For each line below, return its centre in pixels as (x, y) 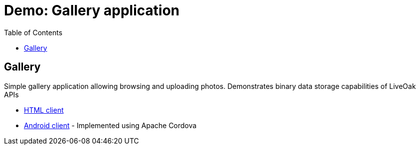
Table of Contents (33, 32)
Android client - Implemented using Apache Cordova (110, 125)
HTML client (44, 110)
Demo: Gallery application (92, 10)
